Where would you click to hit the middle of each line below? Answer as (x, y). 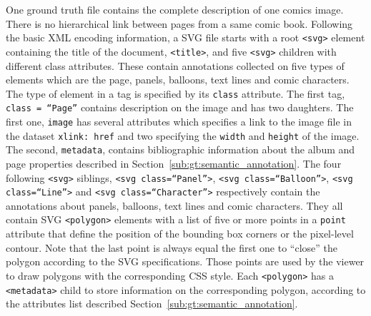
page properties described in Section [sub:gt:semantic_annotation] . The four (174, 163)
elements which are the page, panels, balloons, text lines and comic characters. (178, 80)
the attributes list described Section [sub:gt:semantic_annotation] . (152, 304)
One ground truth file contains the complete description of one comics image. (175, 9)
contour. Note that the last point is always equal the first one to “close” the (172, 247)
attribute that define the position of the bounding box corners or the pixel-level (180, 234)
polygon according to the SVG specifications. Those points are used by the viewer (185, 261)
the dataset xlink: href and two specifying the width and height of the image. (183, 135)
